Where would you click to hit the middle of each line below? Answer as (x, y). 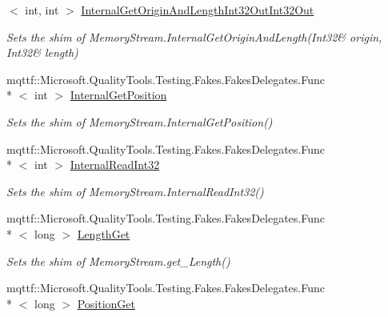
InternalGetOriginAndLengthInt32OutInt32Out (198, 10)
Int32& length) (42, 52)
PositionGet (106, 303)
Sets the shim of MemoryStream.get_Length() (118, 261)
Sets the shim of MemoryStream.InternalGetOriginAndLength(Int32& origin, (194, 36)
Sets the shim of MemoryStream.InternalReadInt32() (135, 191)
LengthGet (104, 233)
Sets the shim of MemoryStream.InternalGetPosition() (140, 121)
